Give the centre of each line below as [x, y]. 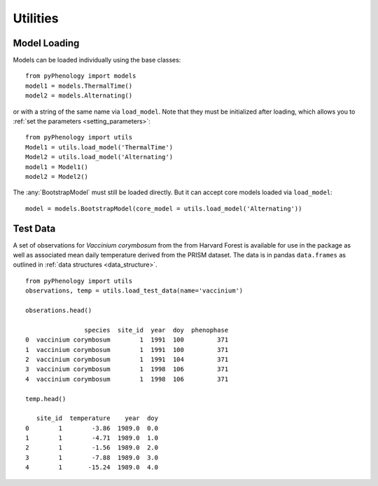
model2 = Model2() [57, 176]
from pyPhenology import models [81, 76]
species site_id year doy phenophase [156, 330]
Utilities [36, 18]
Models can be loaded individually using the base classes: [97, 60]
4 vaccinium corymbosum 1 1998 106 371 [127, 379]
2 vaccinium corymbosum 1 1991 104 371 [127, 359]
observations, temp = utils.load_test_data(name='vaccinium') [134, 291]
